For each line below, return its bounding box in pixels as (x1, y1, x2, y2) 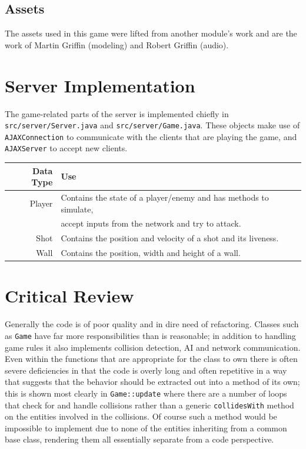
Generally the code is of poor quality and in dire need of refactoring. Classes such (5, 318, 299, 330)
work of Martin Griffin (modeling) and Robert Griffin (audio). (5, 38, 229, 51)
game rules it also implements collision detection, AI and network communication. (5, 341, 301, 353)
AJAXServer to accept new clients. (5, 142, 128, 154)
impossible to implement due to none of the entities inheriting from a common (5, 421, 287, 434)
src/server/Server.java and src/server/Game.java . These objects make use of (5, 119, 300, 131)
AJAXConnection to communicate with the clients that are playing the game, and (5, 130, 297, 142)
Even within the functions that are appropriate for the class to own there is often (5, 352, 298, 365)
